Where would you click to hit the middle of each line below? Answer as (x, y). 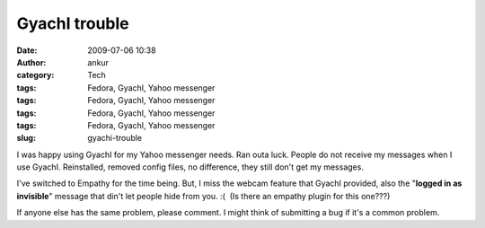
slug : (26, 138)
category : (35, 75)
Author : (31, 62)
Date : (27, 50)
